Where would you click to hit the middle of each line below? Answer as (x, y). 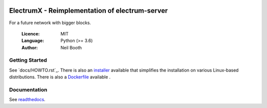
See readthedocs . (27, 100)
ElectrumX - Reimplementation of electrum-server (89, 11)
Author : (30, 47)
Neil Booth (71, 47)
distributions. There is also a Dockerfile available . (60, 77)
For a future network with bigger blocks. (50, 23)
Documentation (28, 90)
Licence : (31, 34)
